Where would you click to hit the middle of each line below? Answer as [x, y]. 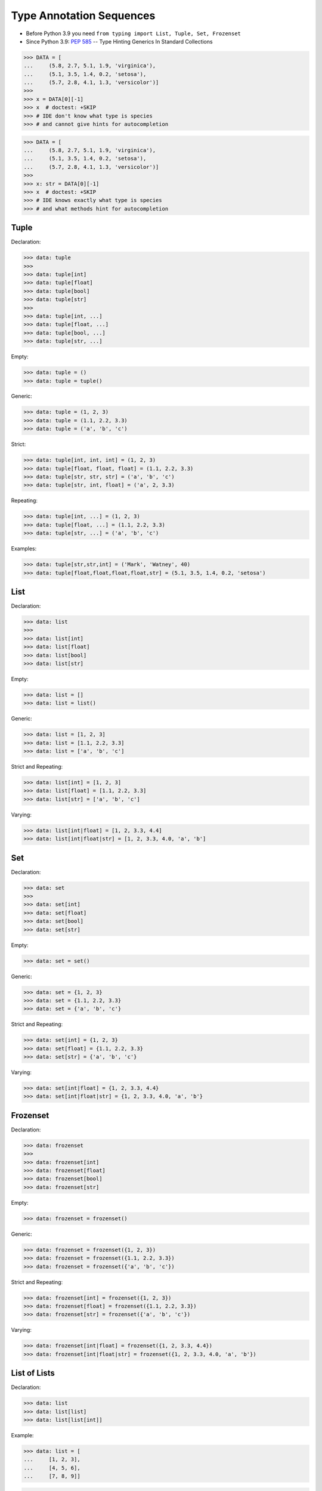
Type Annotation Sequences [83, 16]
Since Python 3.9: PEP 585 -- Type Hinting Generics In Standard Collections [119, 41]
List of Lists [33, 1373]
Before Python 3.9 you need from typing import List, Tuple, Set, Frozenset [134, 33]
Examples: [24, 549]
